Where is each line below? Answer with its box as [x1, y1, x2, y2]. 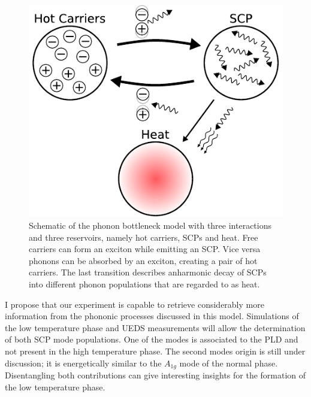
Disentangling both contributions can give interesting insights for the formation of [5, 369, 306, 381]
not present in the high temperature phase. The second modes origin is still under [5, 345, 306, 357]
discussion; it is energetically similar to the [5, 356, 162, 369]
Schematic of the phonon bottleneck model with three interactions [29, 219, 271, 232]
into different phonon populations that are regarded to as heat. [29, 278, 260, 290]
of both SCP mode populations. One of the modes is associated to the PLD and [5, 333, 298, 346]
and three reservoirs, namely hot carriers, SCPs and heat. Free [29, 231, 258, 243]
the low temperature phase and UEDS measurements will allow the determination [5, 321, 306, 334]
